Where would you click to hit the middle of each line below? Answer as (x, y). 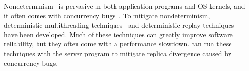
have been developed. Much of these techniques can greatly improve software (118, 34)
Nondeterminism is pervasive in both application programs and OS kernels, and (124, 6)
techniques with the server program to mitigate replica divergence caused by (118, 53)
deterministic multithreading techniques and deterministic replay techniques (119, 25)
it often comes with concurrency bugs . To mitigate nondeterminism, (107, 15)
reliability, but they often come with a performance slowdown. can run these (118, 44)
